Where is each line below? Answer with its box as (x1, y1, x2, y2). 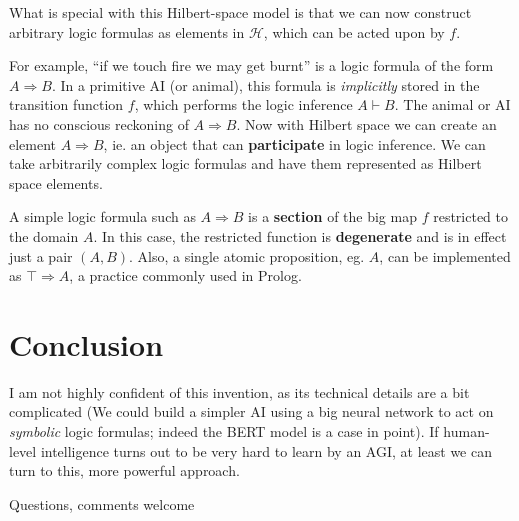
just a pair (9, 245, 73, 266)
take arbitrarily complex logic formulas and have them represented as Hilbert (9, 153, 482, 174)
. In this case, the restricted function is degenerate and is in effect (93, 225, 507, 246)
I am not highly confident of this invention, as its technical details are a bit (9, 381, 470, 402)
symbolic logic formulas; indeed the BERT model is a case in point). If (9, 421, 439, 442)
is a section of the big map (248, 206, 417, 227)
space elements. (9, 172, 103, 193)
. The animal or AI (394, 94, 511, 115)
